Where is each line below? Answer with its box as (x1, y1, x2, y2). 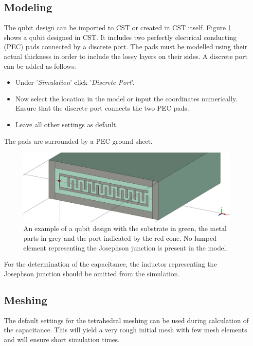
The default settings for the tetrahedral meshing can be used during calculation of (4, 315, 249, 325)
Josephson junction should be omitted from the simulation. (4, 268, 180, 278)
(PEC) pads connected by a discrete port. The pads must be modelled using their (4, 41, 248, 52)
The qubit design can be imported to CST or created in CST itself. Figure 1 (4, 22, 232, 33)
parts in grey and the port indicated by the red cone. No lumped (23, 232, 217, 243)
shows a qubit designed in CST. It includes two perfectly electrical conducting (4, 32, 236, 42)
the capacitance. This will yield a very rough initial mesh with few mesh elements (4, 325, 247, 335)
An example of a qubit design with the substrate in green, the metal (23, 223, 227, 233)
